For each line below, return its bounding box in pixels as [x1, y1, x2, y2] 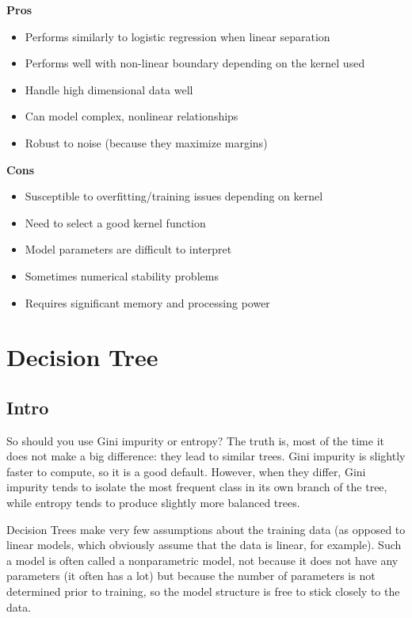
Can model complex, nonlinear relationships [25, 108, 238, 124]
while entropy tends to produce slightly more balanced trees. [6, 494, 300, 511]
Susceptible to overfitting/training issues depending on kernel [25, 188, 323, 204]
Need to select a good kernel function [25, 214, 206, 231]
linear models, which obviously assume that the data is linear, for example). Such [6, 536, 402, 553]
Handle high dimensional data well [25, 81, 193, 97]
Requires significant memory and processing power [25, 294, 270, 311]
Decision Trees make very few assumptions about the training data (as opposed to [6, 521, 406, 537]
